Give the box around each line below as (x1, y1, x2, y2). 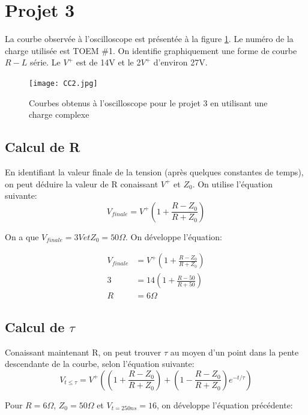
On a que (5, 230, 39, 243)
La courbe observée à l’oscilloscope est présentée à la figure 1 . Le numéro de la (5, 32, 294, 45)
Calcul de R (5, 138, 80, 156)
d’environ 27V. (153, 56, 208, 68)
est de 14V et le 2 (76, 56, 141, 68)
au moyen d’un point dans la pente (170, 345, 299, 358)
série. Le (29, 56, 61, 68)
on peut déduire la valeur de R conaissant (5, 177, 159, 190)
